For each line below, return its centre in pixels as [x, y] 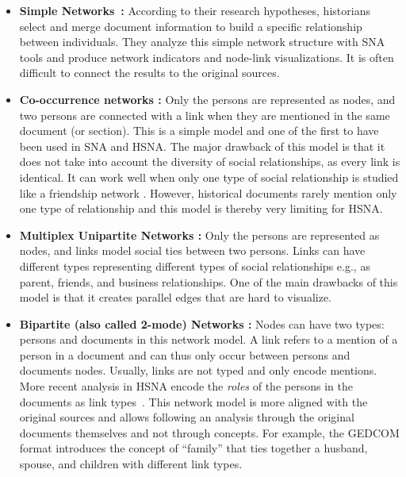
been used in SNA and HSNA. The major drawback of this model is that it [202, 146]
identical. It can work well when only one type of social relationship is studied [209, 177]
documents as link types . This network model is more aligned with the [193, 401]
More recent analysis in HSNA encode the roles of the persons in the [186, 386]
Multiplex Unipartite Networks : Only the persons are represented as [199, 235]
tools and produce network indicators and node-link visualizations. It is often [207, 57]
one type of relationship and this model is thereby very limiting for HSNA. [201, 208]
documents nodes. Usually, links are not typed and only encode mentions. [198, 370]
